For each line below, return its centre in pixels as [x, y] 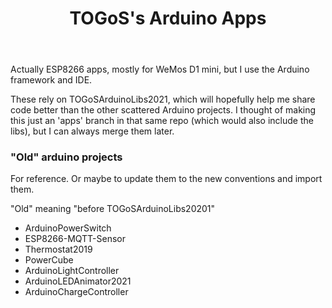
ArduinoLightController [72, 271]
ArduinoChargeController [76, 292]
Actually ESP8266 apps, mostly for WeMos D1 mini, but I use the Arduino [160, 69]
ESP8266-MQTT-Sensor [75, 239]
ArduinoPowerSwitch [68, 228]
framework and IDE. [51, 80]
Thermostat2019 [58, 249]
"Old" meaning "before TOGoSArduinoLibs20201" [113, 209]
